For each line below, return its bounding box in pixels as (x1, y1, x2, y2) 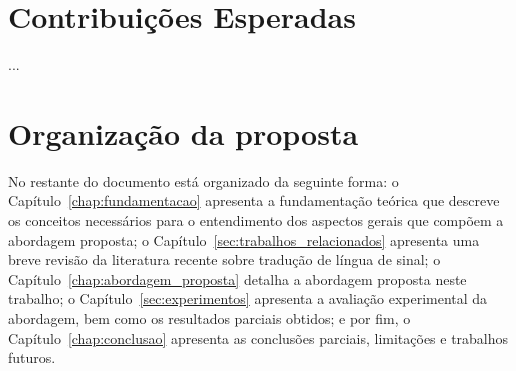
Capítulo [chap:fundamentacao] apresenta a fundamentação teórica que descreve (8, 190, 500, 211)
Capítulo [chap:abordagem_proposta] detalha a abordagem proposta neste (8, 268, 467, 289)
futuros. (8, 347, 56, 368)
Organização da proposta (8, 112, 359, 153)
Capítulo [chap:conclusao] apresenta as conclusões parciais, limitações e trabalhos (8, 327, 509, 348)
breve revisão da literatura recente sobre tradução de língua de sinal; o (8, 249, 441, 270)
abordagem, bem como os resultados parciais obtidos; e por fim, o (8, 308, 411, 328)
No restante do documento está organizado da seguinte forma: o (8, 170, 399, 191)
